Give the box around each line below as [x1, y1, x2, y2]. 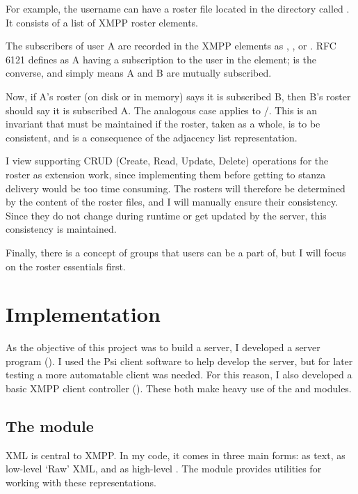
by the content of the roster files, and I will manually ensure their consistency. [6, 194, 339, 209]
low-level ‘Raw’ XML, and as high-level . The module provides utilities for [6, 461, 322, 476]
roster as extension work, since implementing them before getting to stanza [6, 167, 326, 181]
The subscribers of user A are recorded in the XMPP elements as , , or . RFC [6, 38, 336, 53]
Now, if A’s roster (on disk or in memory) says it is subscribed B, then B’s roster [6, 88, 351, 103]
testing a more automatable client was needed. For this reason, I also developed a [6, 367, 352, 382]
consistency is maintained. [6, 222, 117, 236]
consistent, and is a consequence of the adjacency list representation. [6, 130, 298, 144]
